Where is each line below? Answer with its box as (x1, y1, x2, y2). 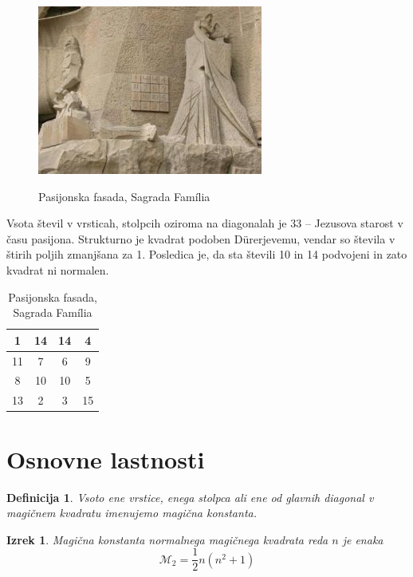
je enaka (342, 531, 383, 547)
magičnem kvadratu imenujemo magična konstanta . (6, 504, 257, 521)
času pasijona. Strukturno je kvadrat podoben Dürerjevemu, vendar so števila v (6, 230, 395, 247)
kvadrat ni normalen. (6, 261, 109, 278)
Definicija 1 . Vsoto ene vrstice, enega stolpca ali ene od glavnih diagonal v (6, 488, 374, 505)
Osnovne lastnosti (6, 442, 205, 475)
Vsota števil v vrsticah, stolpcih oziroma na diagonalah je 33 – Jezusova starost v (6, 215, 403, 231)
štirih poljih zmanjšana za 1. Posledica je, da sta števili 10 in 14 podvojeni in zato (6, 246, 407, 263)
